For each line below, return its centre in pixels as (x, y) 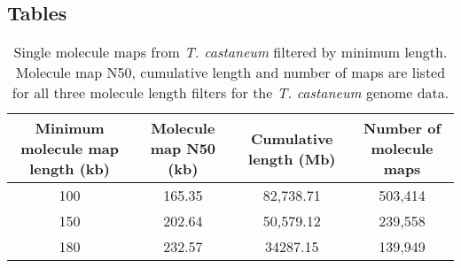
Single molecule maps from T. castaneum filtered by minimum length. (230, 52)
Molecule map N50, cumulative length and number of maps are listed (230, 73)
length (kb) (70, 169)
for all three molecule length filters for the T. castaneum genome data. (230, 93)
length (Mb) (292, 158)
